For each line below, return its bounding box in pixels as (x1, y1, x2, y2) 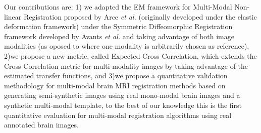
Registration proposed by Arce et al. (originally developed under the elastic (23, 11, 257, 22)
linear (4, 11, 22, 22)
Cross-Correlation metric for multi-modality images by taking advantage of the (4, 60, 248, 71)
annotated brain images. (4, 119, 79, 130)
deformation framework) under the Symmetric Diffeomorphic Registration (4, 21, 233, 32)
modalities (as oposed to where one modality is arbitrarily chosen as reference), (4, 41, 249, 51)
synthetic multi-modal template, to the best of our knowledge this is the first (4, 99, 242, 110)
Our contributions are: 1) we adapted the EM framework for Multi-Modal (4, 2, 232, 12)
